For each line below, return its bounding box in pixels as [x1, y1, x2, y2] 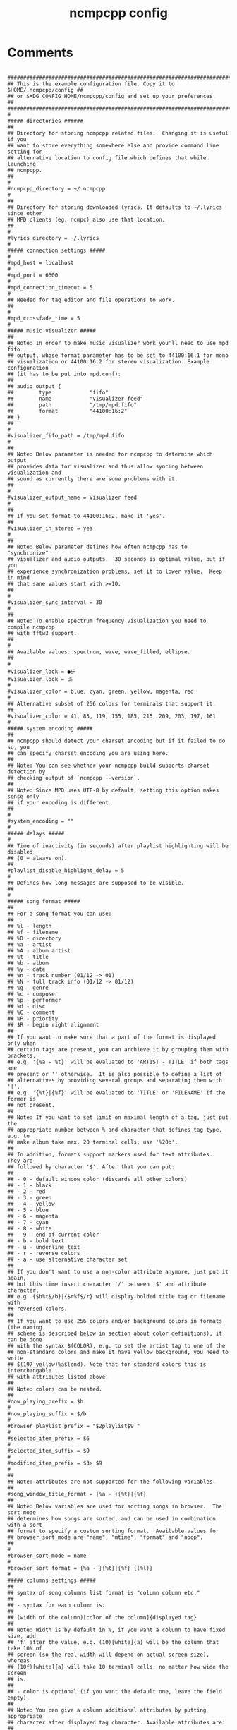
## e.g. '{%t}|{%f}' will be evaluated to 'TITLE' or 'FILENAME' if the [7, 1089, 226, 1096]
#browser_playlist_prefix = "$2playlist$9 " [7, 1422, 140, 1429]
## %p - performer [7, 996, 61, 1003]
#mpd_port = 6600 [7, 272, 59, 279]
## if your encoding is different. [7, 799, 112, 806]
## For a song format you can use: [7, 910, 112, 917]
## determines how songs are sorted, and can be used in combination [7, 1515, 217, 1522]
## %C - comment [7, 1009, 55, 1016]
